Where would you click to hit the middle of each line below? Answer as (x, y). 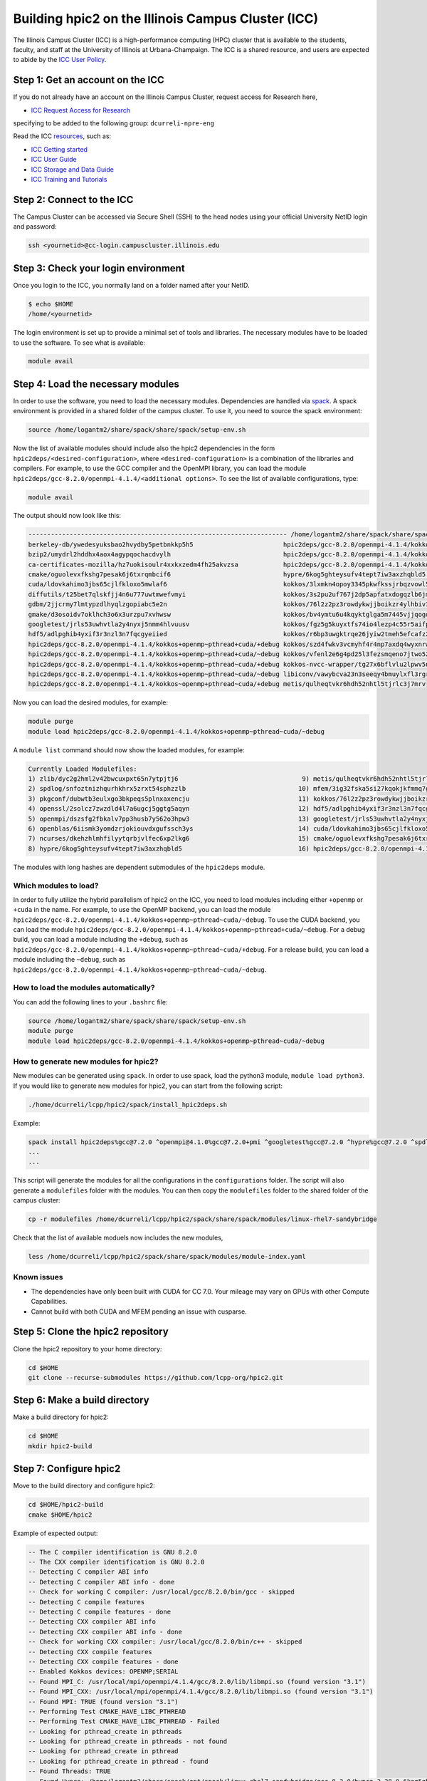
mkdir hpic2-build (60, 1446)
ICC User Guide (54, 160)
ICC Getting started (59, 149)
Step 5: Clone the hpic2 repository (91, 1332)
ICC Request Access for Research (81, 110)
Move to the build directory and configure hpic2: (84, 1486)
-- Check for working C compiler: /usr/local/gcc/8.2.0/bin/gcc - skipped (162, 1592)
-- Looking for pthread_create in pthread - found (118, 1761)
